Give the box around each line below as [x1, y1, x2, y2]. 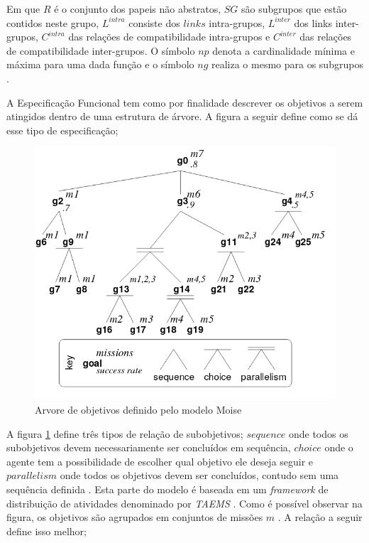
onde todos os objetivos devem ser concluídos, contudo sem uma [60, 468, 339, 483]
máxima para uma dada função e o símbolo [6, 57, 194, 72]
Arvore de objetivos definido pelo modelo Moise [35, 402, 242, 416]
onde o [324, 440, 353, 455]
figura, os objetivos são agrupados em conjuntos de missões [6, 510, 263, 525]
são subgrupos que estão [241, 1, 347, 16]
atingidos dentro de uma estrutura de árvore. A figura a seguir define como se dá [6, 109, 358, 124]
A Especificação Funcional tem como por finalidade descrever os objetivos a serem [6, 95, 363, 109]
